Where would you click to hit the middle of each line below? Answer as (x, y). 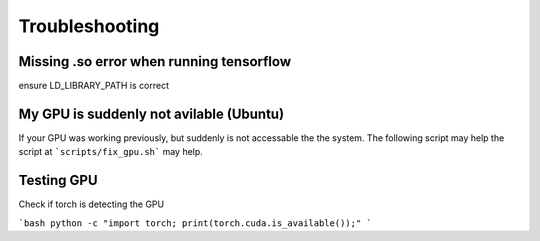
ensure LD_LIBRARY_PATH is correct (94, 86)
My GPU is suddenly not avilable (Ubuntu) (151, 113)
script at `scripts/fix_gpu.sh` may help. (111, 152)
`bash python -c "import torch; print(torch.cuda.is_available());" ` (195, 223)
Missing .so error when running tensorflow (155, 61)
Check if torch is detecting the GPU (91, 204)
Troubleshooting (89, 26)
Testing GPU (58, 180)
